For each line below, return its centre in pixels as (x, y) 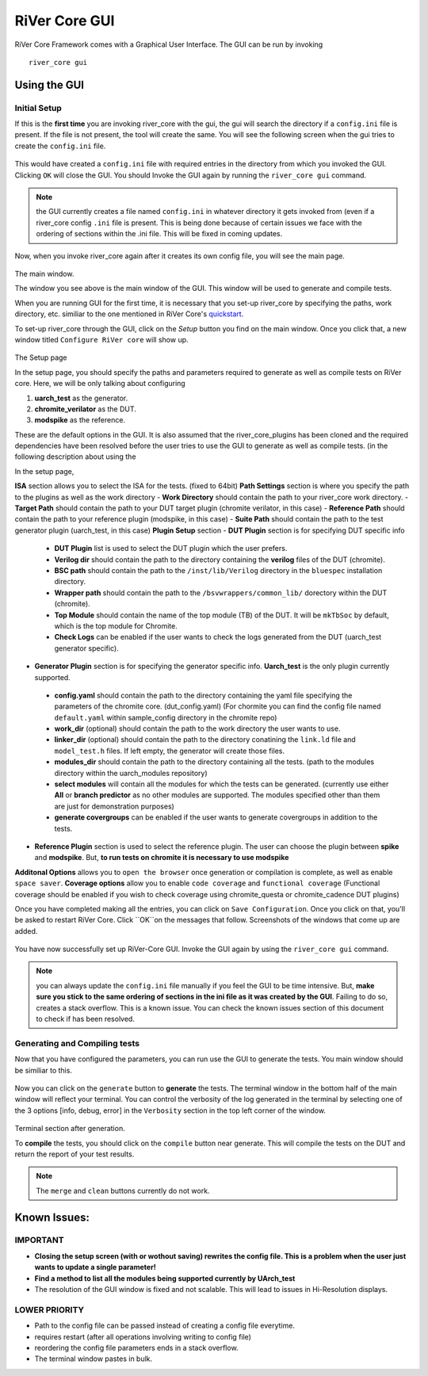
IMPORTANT (39, 1240)
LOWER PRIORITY (50, 1309)
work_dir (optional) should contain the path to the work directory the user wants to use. (197, 728)
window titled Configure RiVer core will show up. (102, 339)
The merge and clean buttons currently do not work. (123, 1191)
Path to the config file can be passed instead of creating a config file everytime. (164, 1326)
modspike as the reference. (80, 420)
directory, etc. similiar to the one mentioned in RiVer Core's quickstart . (129, 314)
